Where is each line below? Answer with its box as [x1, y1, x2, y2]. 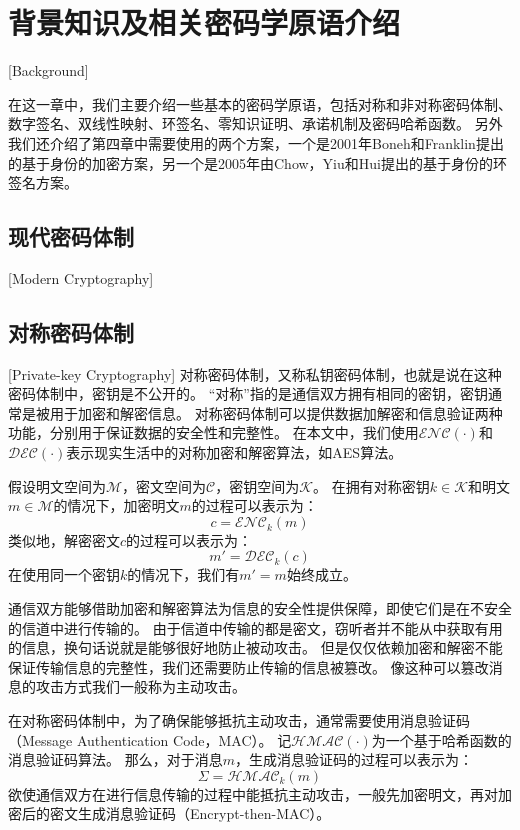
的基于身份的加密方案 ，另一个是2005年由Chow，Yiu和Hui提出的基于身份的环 [8, 152, 507, 173]
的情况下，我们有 [127, 564, 240, 585]
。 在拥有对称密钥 [313, 475, 430, 496]
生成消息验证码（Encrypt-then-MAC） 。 [77, 803, 331, 824]
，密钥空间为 [215, 475, 300, 496]
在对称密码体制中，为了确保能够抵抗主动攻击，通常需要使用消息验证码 [8, 710, 470, 730]
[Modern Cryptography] [8, 267, 154, 288]
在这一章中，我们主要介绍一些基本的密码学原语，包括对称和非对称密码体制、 [8, 93, 512, 114]
